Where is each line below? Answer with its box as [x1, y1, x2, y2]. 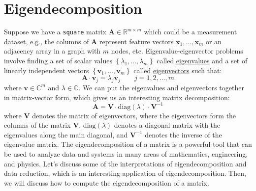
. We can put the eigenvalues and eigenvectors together [78, 82, 244, 92]
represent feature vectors [99, 36, 174, 46]
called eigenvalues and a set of [157, 55, 248, 65]
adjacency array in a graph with [4, 46, 101, 56]
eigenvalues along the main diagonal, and [4, 129, 128, 139]
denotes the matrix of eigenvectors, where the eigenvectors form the [32, 110, 236, 120]
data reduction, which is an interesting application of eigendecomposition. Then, [4, 168, 246, 178]
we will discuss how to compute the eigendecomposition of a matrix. [4, 177, 209, 188]
